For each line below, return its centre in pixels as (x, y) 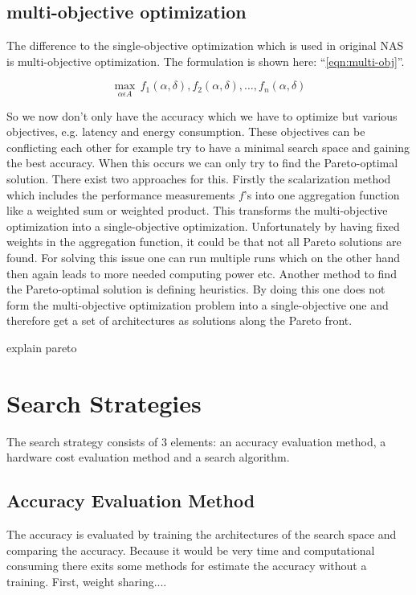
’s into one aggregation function (322, 194)
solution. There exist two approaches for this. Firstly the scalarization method (199, 178)
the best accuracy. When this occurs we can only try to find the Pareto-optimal (202, 163)
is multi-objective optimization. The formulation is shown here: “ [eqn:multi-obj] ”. (206, 61)
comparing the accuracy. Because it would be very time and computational (191, 550)
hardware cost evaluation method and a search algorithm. (148, 457)
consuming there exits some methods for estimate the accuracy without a (187, 566)
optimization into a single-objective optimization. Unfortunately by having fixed (203, 226)
